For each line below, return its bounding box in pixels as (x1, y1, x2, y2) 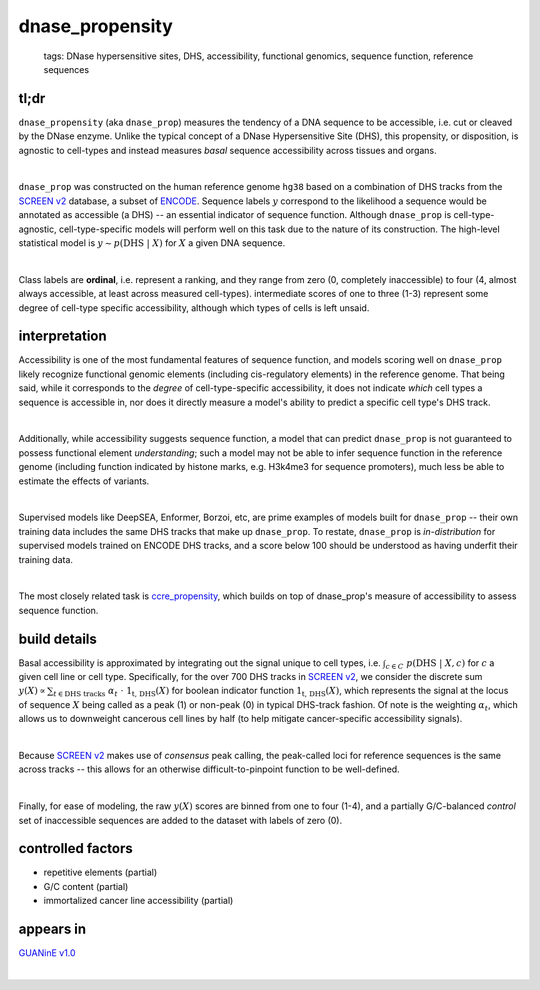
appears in (18, 921, 87, 937)
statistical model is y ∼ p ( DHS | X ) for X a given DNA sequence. (18, 236, 286, 249)
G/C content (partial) (43, 880, 129, 892)
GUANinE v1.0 (18, 947, 76, 959)
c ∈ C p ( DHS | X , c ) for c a (385, 656, 495, 671)
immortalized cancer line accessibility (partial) (43, 895, 234, 907)
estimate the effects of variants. (18, 475, 150, 487)
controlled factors (18, 840, 134, 857)
